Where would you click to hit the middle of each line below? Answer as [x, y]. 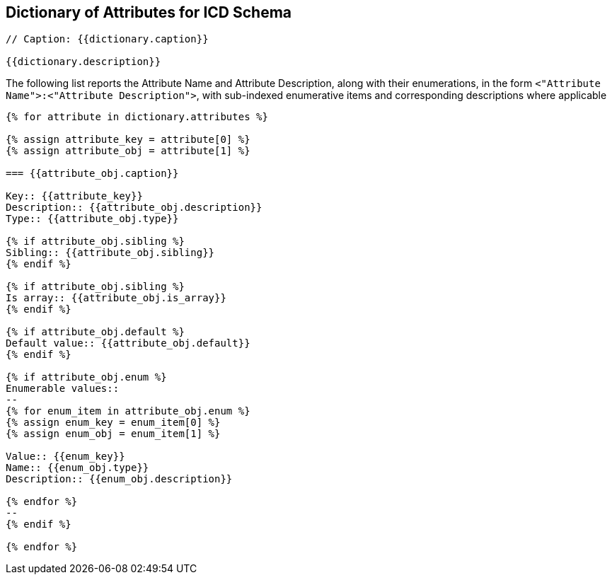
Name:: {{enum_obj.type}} [77, 468]
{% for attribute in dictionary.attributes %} [137, 117]
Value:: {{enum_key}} [65, 457]
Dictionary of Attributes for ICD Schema [149, 12]
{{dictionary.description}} [83, 62]
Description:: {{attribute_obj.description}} [134, 208]
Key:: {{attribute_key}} [74, 196]
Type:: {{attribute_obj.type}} [92, 219]
